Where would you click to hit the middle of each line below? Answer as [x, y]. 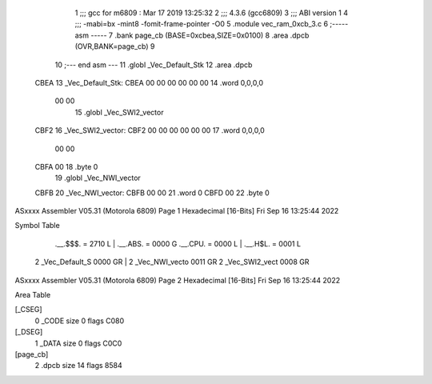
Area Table [33, 295]
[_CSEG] [29, 310]
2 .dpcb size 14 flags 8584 [79, 366]
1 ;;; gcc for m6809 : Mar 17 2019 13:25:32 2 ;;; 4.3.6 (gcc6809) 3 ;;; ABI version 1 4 [211, 13]
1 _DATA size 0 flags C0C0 [78, 343]
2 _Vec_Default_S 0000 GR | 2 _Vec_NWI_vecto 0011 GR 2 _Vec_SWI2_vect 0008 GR [172, 262]
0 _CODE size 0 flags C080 [80, 321]
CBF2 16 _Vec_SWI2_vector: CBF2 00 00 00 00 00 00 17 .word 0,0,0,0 [150, 130]
